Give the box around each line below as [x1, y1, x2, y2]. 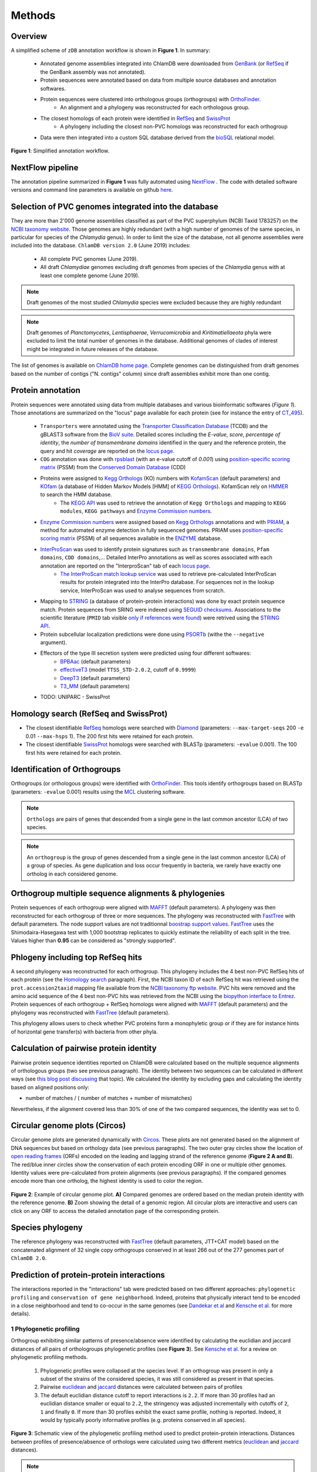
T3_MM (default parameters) [60, 683, 130, 690]
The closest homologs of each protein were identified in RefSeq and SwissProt [40, 115, 231, 122]
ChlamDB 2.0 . [11, 1255, 47, 1262]
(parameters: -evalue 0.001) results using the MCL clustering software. [11, 788, 186, 795]
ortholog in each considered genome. [26, 870, 118, 877]
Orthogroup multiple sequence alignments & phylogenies [11, 888, 225, 899]
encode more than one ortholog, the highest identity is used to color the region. [11, 1178, 204, 1185]
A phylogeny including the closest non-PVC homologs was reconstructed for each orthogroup [60, 123, 288, 130]
